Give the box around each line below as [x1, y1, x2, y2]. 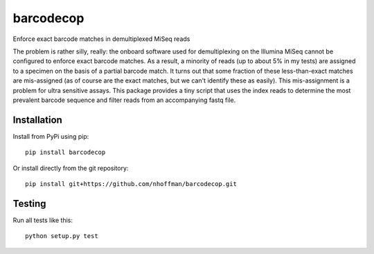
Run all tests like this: [12, 216, 73, 224]
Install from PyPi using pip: [12, 132, 89, 140]
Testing [12, 198, 46, 210]
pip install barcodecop [25, 149, 106, 156]
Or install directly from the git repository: [12, 164, 129, 172]
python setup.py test [25, 232, 98, 240]
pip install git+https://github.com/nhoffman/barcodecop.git [25, 180, 237, 187]
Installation [12, 114, 62, 126]
